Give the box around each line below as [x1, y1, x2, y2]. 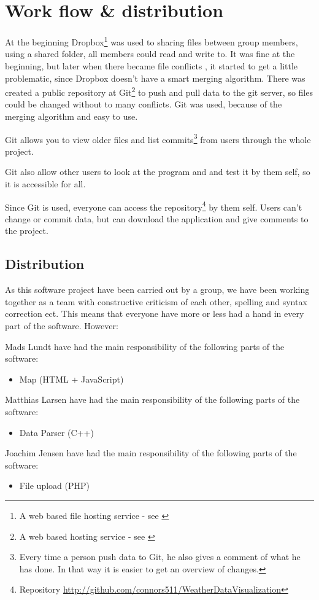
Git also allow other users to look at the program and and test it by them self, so [5, 165, 310, 178]
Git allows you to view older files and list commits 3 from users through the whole [5, 131, 311, 146]
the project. [5, 224, 48, 237]
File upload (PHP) [19, 479, 90, 492]
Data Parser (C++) [19, 426, 94, 438]
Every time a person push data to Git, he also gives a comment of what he [19, 550, 301, 563]
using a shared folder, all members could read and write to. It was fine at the [5, 47, 295, 60]
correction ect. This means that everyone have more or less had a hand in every [5, 307, 304, 320]
